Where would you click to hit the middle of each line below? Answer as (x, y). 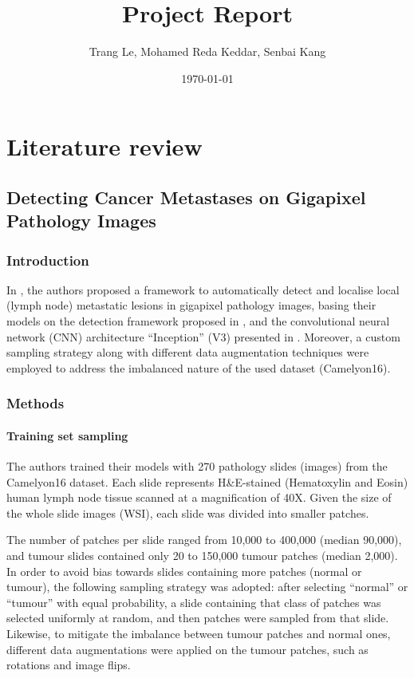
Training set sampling (67, 435)
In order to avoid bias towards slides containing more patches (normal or (184, 571)
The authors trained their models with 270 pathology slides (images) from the (197, 466)
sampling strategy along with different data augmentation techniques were (188, 352)
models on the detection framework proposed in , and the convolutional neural (198, 321)
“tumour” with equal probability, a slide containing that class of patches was (194, 602)
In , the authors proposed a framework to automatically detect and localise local (203, 289)
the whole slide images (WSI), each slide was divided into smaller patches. (188, 512)
